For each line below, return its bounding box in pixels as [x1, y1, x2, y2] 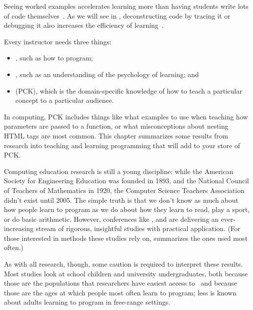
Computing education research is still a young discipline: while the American [4, 166, 234, 176]
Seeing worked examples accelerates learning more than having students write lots [4, 1, 249, 11]
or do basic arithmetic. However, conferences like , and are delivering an [4, 213, 219, 224]
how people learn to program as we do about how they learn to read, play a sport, [4, 204, 250, 214]
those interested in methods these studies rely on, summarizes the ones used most [4, 232, 248, 243]
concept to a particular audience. [15, 95, 114, 105]
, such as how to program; [15, 53, 93, 63]
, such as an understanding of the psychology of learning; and [15, 69, 199, 79]
